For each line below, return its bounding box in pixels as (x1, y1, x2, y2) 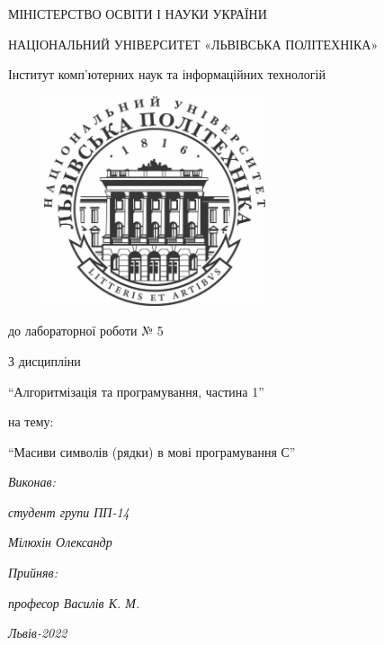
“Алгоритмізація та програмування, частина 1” (8, 381, 264, 400)
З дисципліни (8, 351, 81, 370)
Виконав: (8, 472, 56, 491)
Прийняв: (8, 563, 58, 582)
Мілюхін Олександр (8, 533, 112, 551)
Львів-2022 (8, 623, 67, 642)
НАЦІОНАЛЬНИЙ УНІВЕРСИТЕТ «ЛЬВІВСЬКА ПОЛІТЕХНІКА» (8, 34, 379, 53)
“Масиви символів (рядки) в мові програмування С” (8, 442, 296, 461)
